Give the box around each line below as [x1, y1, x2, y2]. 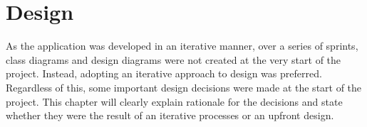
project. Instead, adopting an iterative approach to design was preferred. [6, 66, 322, 81]
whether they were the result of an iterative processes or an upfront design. [6, 108, 334, 123]
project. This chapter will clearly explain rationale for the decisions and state [6, 94, 343, 109]
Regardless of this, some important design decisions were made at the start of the [6, 79, 362, 94]
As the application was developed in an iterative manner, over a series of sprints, [6, 38, 358, 53]
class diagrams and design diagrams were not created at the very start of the [6, 52, 341, 67]
